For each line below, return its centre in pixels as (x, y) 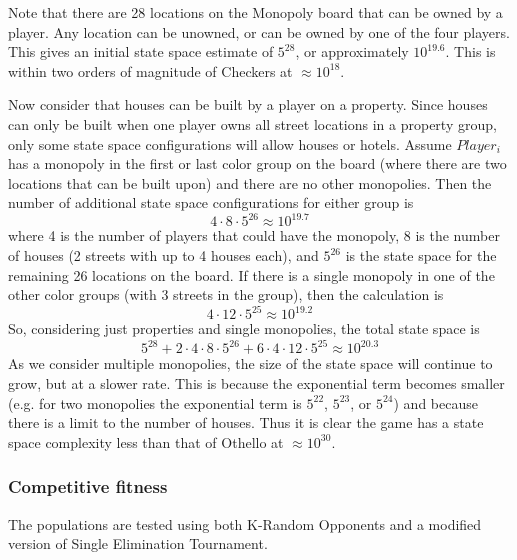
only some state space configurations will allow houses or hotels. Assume (230, 143)
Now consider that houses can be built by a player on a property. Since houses (248, 104)
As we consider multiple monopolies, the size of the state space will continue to (250, 363)
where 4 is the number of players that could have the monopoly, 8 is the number (254, 235)
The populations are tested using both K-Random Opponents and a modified (245, 523)
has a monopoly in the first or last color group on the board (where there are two (257, 163)
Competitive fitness (88, 486)
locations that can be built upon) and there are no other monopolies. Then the (250, 182)
